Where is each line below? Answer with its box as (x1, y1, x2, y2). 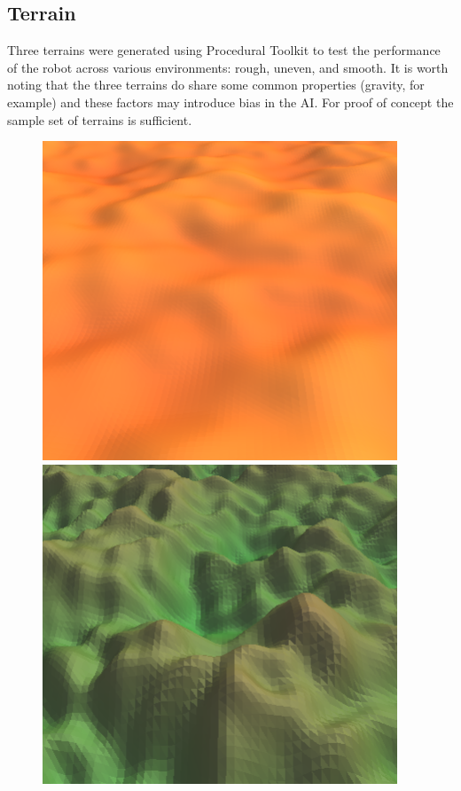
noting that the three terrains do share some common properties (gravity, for (7, 75, 425, 94)
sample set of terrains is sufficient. (7, 110, 192, 129)
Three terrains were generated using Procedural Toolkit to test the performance (7, 41, 441, 59)
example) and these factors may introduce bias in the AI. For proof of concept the (7, 92, 454, 111)
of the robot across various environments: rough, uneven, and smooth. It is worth (7, 58, 449, 76)
